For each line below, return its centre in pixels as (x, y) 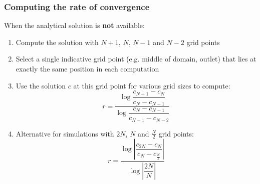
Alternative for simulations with (65, 133)
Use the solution (41, 85)
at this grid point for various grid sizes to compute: (152, 85)
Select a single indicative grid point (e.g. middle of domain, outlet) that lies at (136, 59)
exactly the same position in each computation (87, 68)
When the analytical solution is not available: (74, 25)
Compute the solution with (57, 42)
